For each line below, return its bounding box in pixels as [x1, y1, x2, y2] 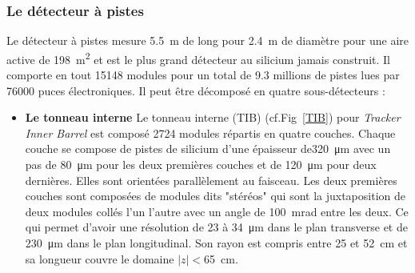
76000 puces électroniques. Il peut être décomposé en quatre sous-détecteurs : [6, 82, 385, 98]
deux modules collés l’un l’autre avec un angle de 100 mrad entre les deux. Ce [25, 203, 409, 219]
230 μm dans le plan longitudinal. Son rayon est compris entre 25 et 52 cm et [25, 235, 408, 251]
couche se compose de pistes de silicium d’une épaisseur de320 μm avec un [25, 140, 391, 157]
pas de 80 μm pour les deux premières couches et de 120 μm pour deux [25, 156, 377, 173]
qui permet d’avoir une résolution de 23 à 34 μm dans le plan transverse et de [25, 219, 408, 235]
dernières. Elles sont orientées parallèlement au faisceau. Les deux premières [25, 171, 397, 188]
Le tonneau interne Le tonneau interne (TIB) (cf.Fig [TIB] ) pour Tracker [25, 109, 401, 126]
